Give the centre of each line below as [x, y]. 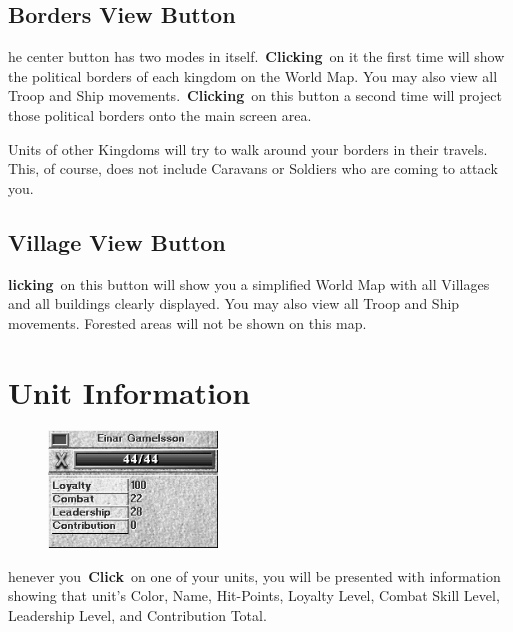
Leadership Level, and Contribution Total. [137, 614]
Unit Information [129, 391]
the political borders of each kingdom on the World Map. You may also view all [253, 75]
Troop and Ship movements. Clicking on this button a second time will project [255, 95]
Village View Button [117, 241]
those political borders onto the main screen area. [160, 114]
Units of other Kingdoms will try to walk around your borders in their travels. [248, 148]
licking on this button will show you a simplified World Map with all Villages [249, 283]
